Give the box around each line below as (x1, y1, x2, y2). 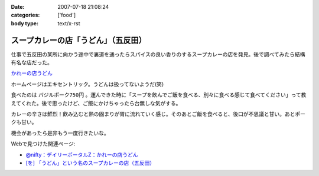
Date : (11, 4, 25, 10)
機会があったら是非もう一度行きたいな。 (11, 129, 109, 137)
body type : (11, 19, 38, 26)
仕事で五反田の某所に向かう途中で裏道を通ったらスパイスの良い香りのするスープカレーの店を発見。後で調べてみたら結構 (11, 51, 305, 58)
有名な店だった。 (11, 59, 53, 66)
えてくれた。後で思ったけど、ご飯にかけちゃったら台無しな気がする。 (11, 99, 181, 107)
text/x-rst (57, 19, 80, 26)
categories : (11, 12, 40, 19)
